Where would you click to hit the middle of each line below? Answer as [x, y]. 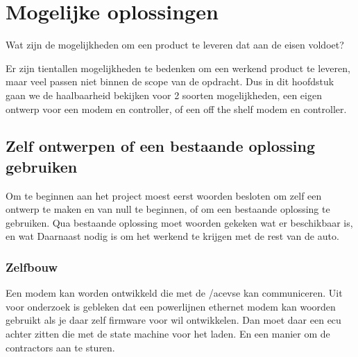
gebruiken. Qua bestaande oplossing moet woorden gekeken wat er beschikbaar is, [179, 222]
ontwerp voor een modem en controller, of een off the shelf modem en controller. [176, 108]
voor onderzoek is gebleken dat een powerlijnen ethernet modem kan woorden [171, 306]
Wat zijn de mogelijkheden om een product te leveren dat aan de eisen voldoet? [175, 45]
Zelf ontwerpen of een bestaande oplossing [161, 146]
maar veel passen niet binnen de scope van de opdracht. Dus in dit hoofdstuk [170, 81]
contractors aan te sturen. [60, 347]
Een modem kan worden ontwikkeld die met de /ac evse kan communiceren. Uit [174, 293]
